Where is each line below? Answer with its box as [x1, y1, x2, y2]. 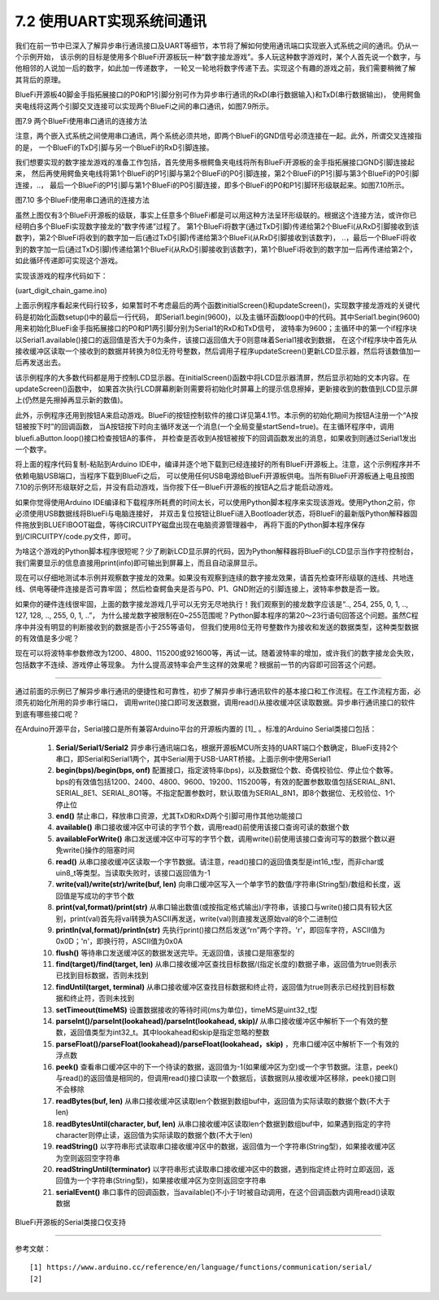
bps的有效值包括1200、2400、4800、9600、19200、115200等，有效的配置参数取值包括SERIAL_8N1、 [55, 776, 400, 786]
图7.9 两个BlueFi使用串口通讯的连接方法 [15, 116, 148, 125]
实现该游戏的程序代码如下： [15, 270, 108, 280]
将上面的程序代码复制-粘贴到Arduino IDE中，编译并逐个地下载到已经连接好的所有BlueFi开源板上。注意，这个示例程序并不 [15, 459, 420, 469]
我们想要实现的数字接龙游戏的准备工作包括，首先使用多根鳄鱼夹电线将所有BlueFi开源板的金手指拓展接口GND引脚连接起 [15, 157, 415, 167]
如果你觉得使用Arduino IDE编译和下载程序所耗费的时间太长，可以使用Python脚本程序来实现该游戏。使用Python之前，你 [15, 497, 415, 507]
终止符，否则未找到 [69, 994, 134, 1004]
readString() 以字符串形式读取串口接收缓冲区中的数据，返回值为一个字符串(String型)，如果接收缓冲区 [55, 1141, 396, 1152]
